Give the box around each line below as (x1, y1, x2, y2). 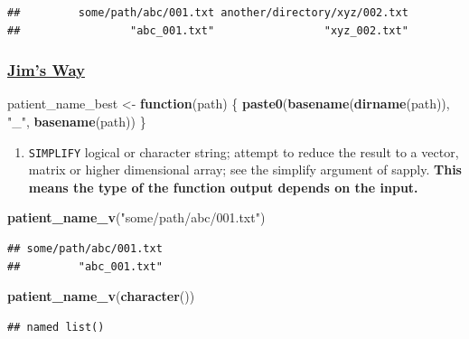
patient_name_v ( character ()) (7, 287, 195, 306)
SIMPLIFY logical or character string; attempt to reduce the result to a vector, (28, 142, 459, 161)
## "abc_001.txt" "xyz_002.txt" (7, 24, 408, 37)
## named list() (7, 320, 105, 334)
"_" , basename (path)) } (7, 112, 146, 130)
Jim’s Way (7, 59, 85, 81)
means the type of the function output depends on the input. (28, 177, 418, 196)
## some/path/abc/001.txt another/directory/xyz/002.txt (7, 6, 408, 19)
